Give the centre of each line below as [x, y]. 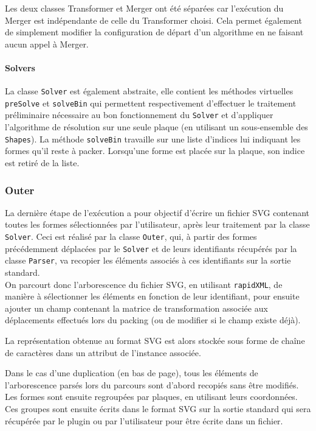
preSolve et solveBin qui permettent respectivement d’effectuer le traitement [151, 103]
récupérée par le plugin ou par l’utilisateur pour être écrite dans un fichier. [144, 420]
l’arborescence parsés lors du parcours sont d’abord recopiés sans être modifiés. [152, 384]
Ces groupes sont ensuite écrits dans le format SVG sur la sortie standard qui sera [158, 408]
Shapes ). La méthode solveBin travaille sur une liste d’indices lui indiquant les [153, 138]
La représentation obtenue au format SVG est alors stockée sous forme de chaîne [155, 340]
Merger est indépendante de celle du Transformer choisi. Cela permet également [153, 20]
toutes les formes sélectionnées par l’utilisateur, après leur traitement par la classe [157, 224]
